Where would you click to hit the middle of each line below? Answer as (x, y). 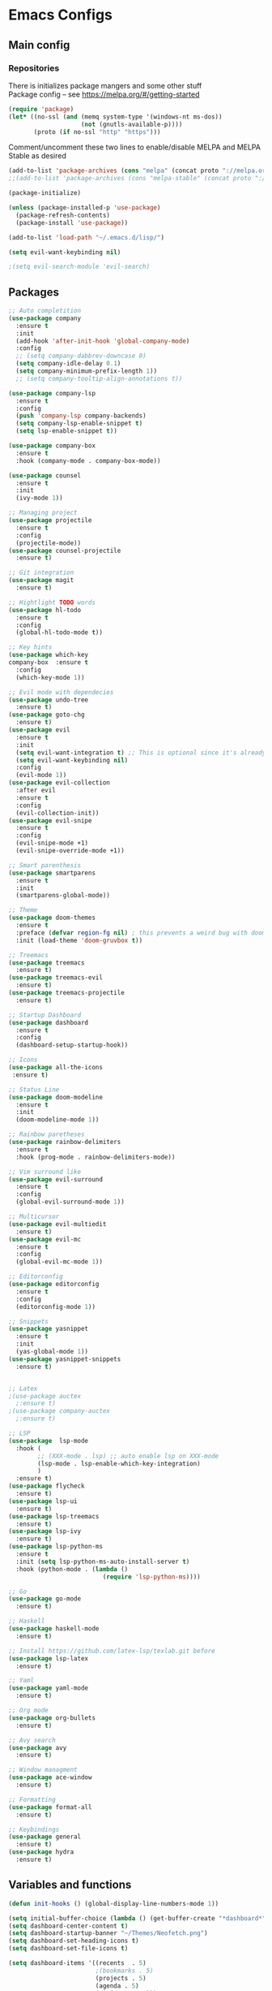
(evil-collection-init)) (57, 813)
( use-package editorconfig (54, 1285)
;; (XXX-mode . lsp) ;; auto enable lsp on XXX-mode (128, 1456)
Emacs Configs (61, 15)
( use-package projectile (50, 520)
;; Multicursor (34, 1217)
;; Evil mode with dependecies (61, 692)
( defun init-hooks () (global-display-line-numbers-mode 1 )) (114, 1903)
